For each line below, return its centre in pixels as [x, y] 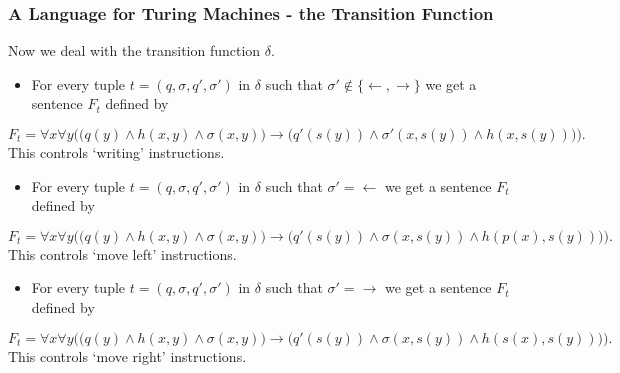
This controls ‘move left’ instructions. [122, 253]
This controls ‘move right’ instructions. [127, 355]
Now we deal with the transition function [134, 50]
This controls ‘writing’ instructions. [116, 152]
